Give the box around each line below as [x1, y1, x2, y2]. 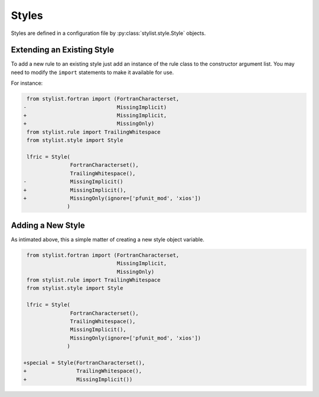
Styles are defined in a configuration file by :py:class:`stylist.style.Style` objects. [11, 30, 206, 37]
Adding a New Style [11, 220, 85, 230]
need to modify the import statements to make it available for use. [11, 69, 174, 76]
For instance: [11, 80, 43, 87]
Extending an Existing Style [11, 45, 115, 55]
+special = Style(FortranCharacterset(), [23, 359, 145, 366]
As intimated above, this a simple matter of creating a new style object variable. [11, 235, 205, 243]
